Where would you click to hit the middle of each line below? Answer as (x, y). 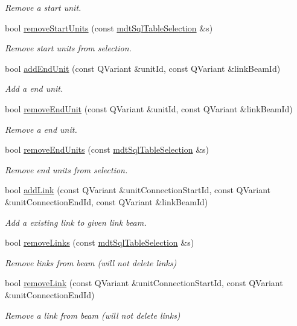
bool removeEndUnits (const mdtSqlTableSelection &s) (107, 149)
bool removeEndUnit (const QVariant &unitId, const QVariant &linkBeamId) (149, 108)
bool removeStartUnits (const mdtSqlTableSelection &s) (109, 27)
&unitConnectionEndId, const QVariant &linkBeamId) (107, 201)
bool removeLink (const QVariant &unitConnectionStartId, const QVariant (144, 283)
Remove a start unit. (43, 7)
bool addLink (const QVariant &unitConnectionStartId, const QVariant (138, 190)
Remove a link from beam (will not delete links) (93, 315)
